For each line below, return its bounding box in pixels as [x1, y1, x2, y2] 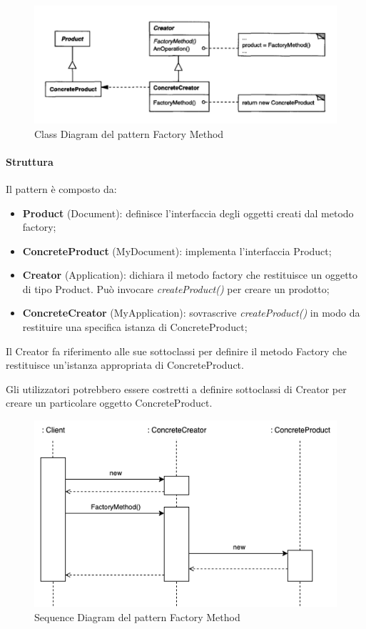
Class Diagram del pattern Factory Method [34, 126, 224, 141]
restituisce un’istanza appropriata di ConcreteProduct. [6, 357, 244, 372]
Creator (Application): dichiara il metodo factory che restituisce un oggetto [22, 267, 358, 282]
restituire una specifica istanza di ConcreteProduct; [22, 320, 248, 335]
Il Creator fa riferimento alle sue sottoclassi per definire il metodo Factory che [6, 343, 347, 358]
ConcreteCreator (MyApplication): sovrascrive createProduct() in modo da [22, 305, 360, 320]
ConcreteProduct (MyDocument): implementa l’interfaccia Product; [22, 243, 332, 258]
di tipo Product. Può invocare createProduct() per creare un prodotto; [22, 281, 330, 296]
